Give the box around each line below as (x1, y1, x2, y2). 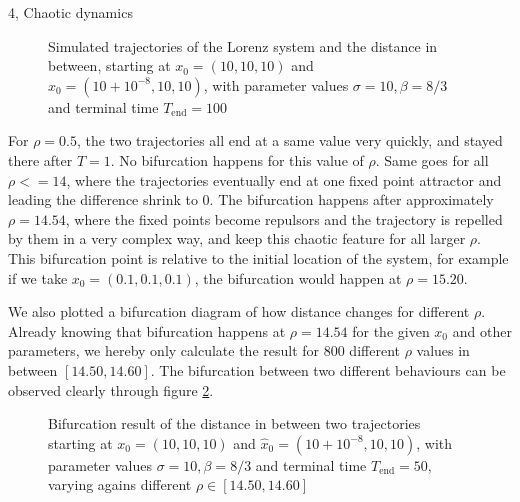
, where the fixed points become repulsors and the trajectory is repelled (65, 208, 503, 229)
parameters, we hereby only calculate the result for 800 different (8, 340, 400, 361)
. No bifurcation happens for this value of (110, 149, 364, 170)
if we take (8, 267, 68, 288)
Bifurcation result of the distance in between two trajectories (48, 413, 421, 434)
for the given (352, 320, 430, 341)
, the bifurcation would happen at (194, 267, 402, 288)
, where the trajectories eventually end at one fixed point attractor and (66, 169, 502, 190)
